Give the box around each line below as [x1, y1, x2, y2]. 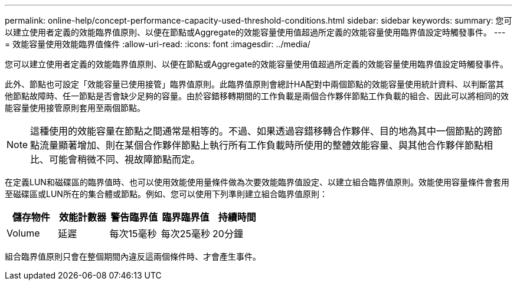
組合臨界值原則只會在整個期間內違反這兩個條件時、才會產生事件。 [5, 251, 261, 261]
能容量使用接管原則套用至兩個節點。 [5, 103, 145, 113]
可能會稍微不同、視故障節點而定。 [49, 153, 201, 165]
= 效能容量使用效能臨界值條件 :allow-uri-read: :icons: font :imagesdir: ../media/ [5, 39, 310, 49]
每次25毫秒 [161, 228, 211, 240]
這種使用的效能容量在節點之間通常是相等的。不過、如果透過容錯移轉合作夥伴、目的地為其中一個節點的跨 [30, 125, 493, 137]
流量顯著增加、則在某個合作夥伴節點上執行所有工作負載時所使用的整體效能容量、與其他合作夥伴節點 [40, 139, 484, 151]
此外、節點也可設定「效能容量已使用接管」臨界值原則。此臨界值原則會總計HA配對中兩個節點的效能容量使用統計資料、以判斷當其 [5, 79, 505, 89]
